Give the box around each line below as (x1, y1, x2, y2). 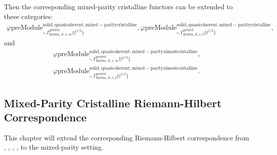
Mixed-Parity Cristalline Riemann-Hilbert (4, 95, 222, 110)
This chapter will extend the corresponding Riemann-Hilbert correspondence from (4, 132, 249, 142)
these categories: (4, 11, 53, 21)
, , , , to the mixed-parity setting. (4, 142, 104, 152)
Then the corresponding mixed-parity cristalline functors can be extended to (4, 1, 233, 11)
